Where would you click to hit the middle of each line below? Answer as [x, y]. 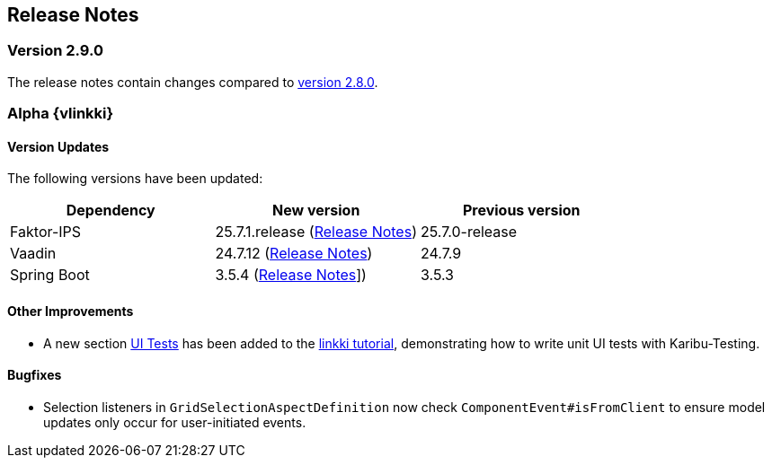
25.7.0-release [469, 232]
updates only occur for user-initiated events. [175, 422]
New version [316, 211]
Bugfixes [35, 375]
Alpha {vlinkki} [61, 114]
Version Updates [58, 146]
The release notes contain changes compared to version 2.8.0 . [193, 82]
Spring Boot [50, 275]
